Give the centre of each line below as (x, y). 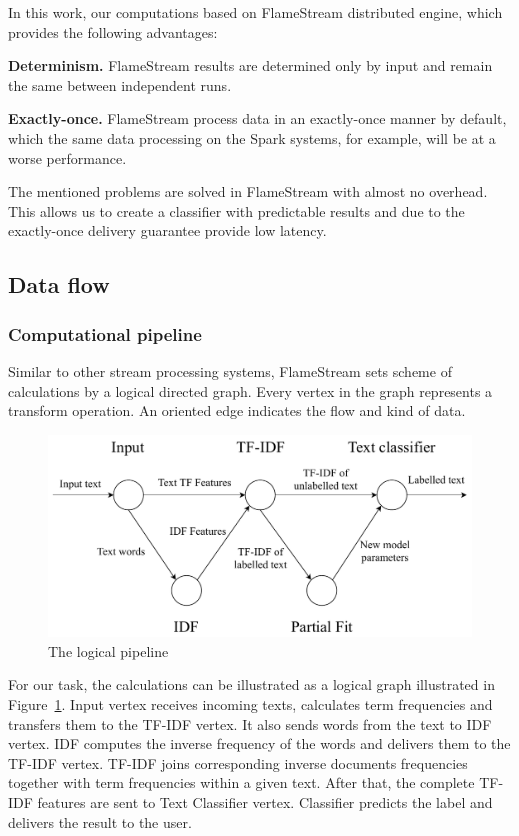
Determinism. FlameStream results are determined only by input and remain (250, 65)
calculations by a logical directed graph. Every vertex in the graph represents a (250, 390)
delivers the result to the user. (100, 821)
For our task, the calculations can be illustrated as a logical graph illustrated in (251, 684)
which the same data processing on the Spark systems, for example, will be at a (252, 137)
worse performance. (67, 157)
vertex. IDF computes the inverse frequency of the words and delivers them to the (259, 743)
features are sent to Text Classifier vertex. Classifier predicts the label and (265, 801)
